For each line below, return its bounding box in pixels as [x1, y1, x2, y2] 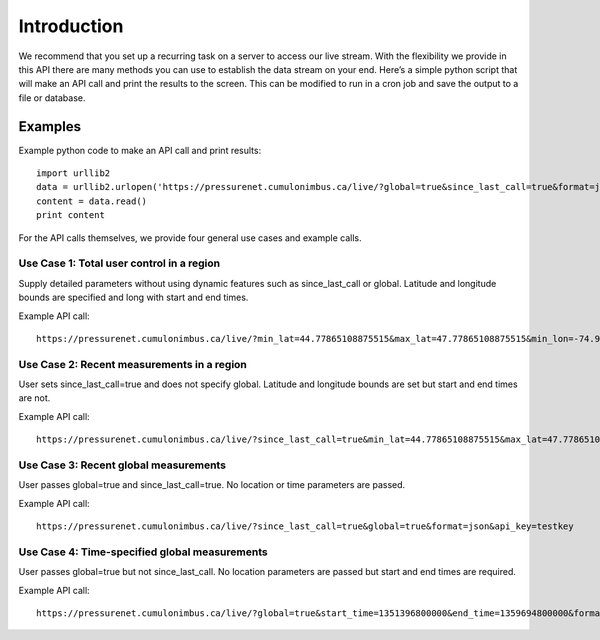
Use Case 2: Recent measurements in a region [18, 357, 247, 371]
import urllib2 [36, 168, 111, 179]
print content [36, 210, 105, 221]
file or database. [18, 91, 86, 104]
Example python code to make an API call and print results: [18, 144, 262, 156]
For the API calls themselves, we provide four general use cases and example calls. [18, 231, 362, 244]
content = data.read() [36, 195, 148, 207]
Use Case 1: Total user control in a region [18, 256, 221, 270]
